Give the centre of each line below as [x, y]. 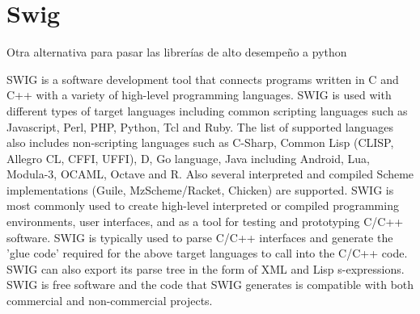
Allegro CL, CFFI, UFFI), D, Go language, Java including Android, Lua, [189, 158]
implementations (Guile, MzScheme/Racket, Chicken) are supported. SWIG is [200, 189]
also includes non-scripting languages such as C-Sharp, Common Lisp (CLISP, [200, 142]
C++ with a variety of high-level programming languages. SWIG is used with [199, 95]
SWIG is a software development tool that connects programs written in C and [203, 79]
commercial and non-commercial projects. [110, 301]
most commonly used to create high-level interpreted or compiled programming [203, 205]
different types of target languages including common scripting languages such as [207, 110]
